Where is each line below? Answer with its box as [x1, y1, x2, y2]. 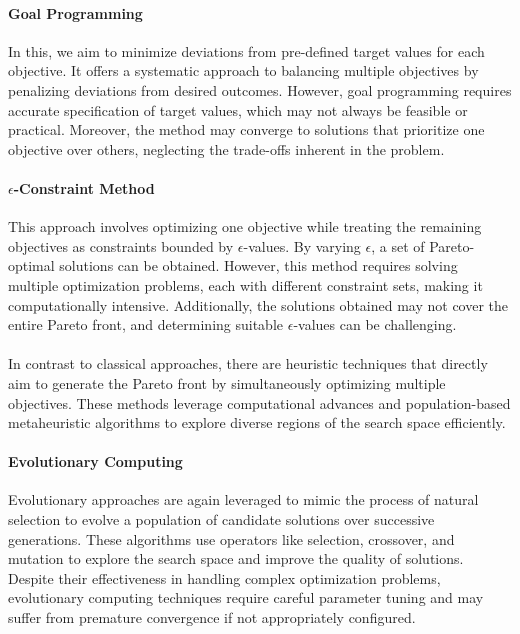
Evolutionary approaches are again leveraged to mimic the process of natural [8, 489, 479, 510]
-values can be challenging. [293, 314, 457, 335]
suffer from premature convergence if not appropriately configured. [8, 607, 416, 628]
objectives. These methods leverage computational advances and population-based [8, 392, 511, 413]
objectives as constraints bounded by [8, 235, 234, 256]
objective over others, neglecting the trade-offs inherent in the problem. [8, 138, 445, 159]
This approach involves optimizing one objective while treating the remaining [8, 216, 482, 237]
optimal [8, 255, 55, 276]
